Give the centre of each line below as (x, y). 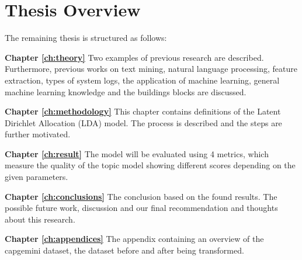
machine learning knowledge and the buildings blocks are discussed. (126, 91)
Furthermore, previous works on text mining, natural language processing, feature (151, 69)
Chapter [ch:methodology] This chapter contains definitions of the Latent (143, 111)
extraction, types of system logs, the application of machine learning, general (142, 80)
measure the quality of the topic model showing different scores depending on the (150, 165)
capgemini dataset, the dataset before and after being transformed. (124, 250)
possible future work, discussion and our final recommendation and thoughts (141, 208)
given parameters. (37, 177)
